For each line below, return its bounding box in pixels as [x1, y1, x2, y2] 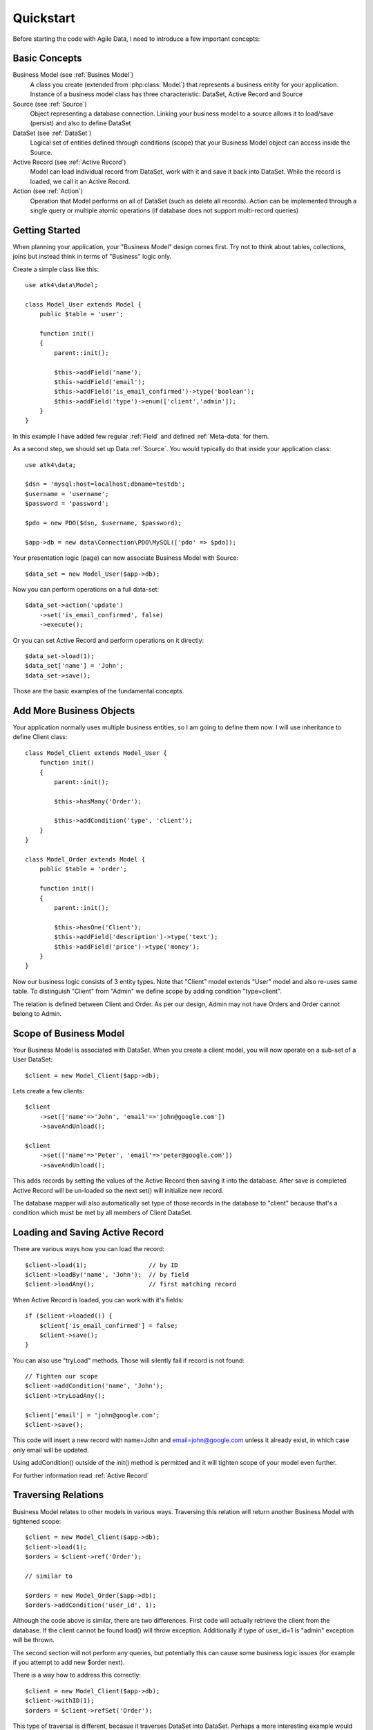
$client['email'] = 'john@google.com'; [25, 1411, 160, 1419]
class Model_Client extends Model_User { [25, 749, 167, 757]
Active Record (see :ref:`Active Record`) [12, 158, 126, 166]
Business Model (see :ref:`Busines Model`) [12, 71, 134, 79]
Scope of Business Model [12, 1028, 125, 1039]
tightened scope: [12, 1517, 61, 1525]
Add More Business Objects [12, 704, 135, 716]
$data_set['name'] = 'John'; [25, 662, 124, 670]
